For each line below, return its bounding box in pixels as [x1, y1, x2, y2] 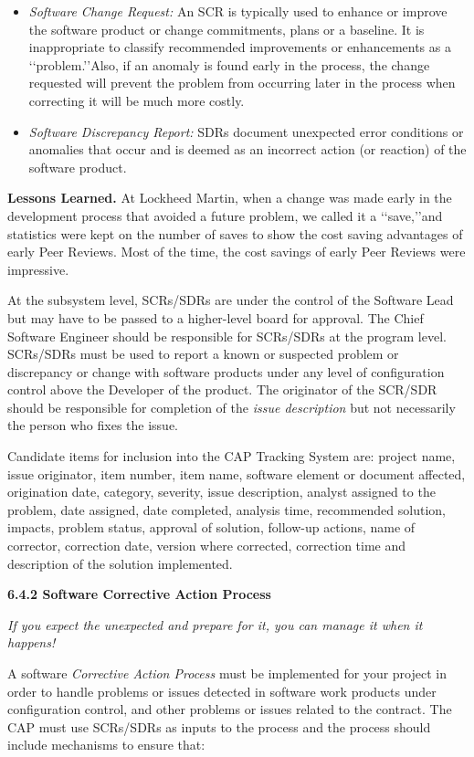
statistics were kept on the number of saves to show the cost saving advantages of [7, 224, 463, 243]
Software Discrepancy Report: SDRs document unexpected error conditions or [28, 121, 464, 141]
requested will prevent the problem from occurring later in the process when [28, 73, 456, 92]
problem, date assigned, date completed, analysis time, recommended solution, [7, 499, 446, 519]
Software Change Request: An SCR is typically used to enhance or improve [28, 2, 448, 20]
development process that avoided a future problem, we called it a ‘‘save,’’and [7, 205, 443, 225]
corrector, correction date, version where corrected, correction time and [7, 536, 406, 555]
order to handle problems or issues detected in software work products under [7, 681, 437, 700]
